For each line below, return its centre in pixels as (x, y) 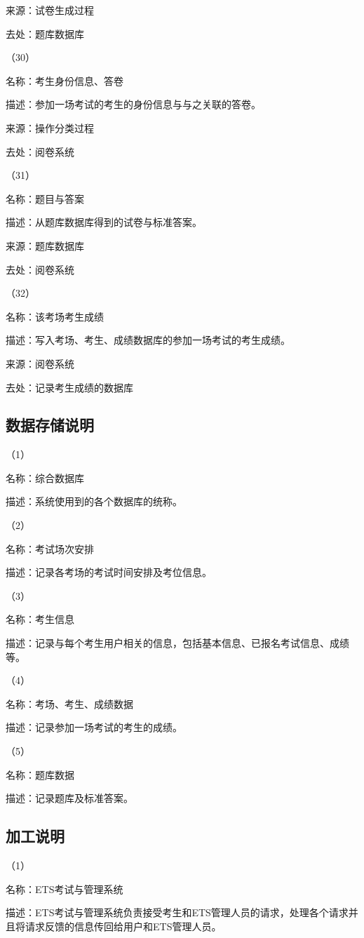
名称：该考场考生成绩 (55, 316)
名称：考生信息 (40, 619)
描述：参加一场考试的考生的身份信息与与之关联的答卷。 (133, 104)
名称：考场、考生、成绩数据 (69, 703)
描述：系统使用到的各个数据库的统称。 (94, 501)
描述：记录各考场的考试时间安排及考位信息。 (109, 572)
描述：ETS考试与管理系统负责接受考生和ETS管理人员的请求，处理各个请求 (177, 912)
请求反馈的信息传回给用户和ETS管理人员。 (123, 926)
